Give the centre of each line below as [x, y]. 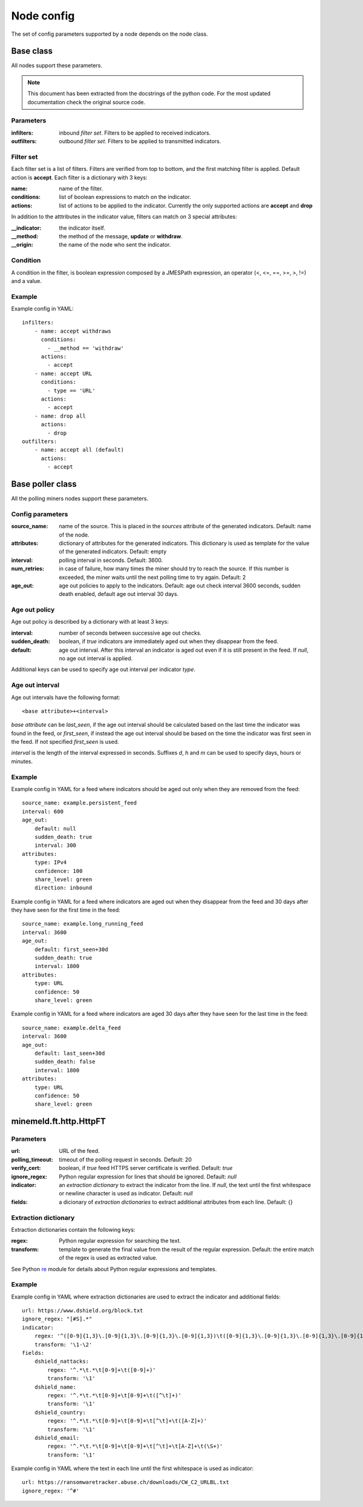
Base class [32, 51]
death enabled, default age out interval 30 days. [119, 594]
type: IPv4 [51, 863]
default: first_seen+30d [71, 949]
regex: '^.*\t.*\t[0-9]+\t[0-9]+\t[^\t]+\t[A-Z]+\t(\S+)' [135, 1446]
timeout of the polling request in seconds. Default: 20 [125, 1159]
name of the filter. [81, 189]
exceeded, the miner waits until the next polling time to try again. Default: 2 [152, 577]
